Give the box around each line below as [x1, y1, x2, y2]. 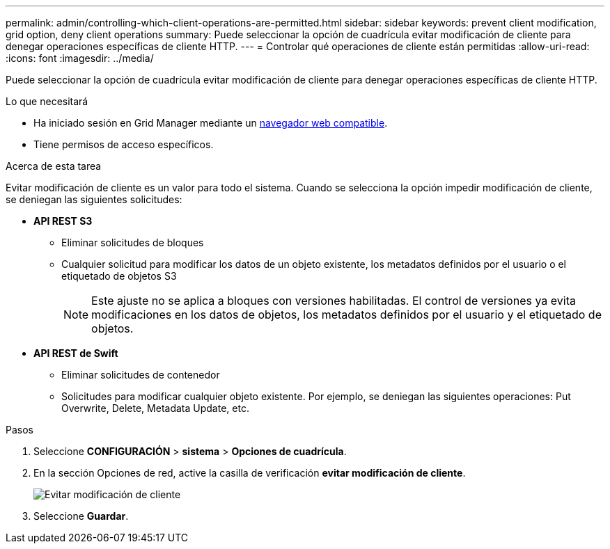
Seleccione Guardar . [33, 510, 129, 522]
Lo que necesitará [6, 95, 88, 107]
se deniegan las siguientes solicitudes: [6, 193, 182, 205]
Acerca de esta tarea [6, 160, 102, 172]
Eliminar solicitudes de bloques [61, 237, 204, 248]
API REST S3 [33, 215, 93, 227]
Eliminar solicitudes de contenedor [61, 369, 220, 381]
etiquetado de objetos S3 [61, 270, 177, 282]
